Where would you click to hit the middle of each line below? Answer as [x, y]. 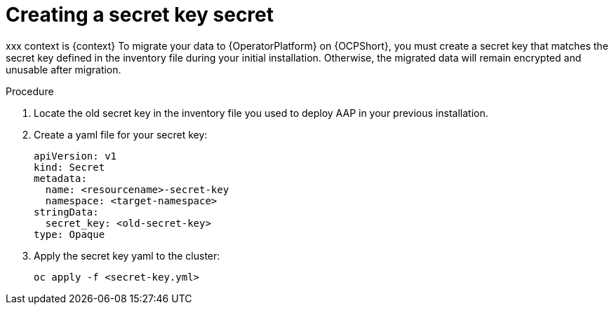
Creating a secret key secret [140, 15]
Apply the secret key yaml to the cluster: [127, 255]
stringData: [66, 212]
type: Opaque [69, 234]
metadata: [60, 178]
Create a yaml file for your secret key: [121, 134]
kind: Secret [69, 167]
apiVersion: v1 [75, 156]
